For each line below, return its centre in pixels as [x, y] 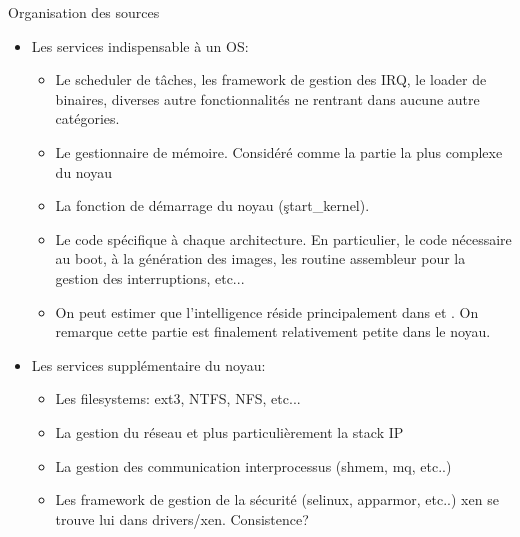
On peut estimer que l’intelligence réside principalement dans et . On [267, 311]
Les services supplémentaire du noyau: [148, 364]
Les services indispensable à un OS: [140, 45]
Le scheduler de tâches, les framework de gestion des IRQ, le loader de [271, 79]
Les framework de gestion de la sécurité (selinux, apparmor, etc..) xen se [277, 499]
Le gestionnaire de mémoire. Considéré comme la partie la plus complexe [279, 151]
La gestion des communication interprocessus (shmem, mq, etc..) [253, 465]
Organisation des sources [84, 12]
